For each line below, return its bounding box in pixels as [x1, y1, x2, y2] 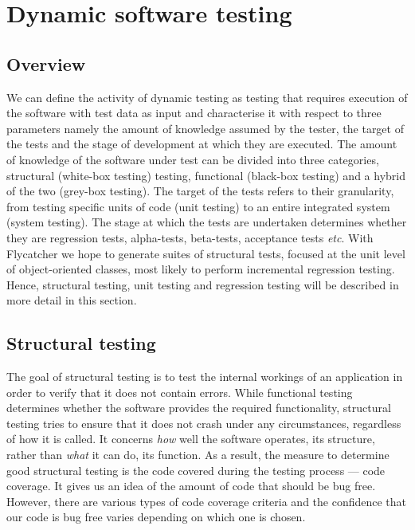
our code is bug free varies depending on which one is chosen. [6, 508, 306, 525]
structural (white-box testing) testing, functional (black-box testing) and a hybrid [6, 167, 405, 183]
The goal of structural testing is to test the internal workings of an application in [6, 368, 403, 385]
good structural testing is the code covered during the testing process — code [6, 461, 386, 478]
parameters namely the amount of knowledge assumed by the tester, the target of [6, 120, 404, 136]
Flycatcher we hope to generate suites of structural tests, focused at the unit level [6, 245, 405, 261]
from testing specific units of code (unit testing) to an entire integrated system [6, 198, 390, 214]
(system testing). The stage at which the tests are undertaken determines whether [6, 214, 407, 230]
